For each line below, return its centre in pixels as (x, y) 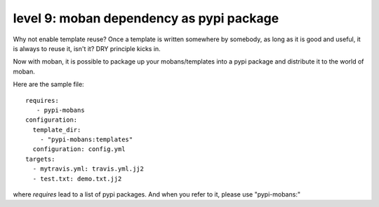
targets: (40, 159)
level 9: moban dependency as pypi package (146, 18)
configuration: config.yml (79, 149)
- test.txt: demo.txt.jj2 (77, 179)
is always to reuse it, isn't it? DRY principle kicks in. (87, 48)
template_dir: (57, 130)
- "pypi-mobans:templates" (86, 140)
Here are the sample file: (48, 85)
